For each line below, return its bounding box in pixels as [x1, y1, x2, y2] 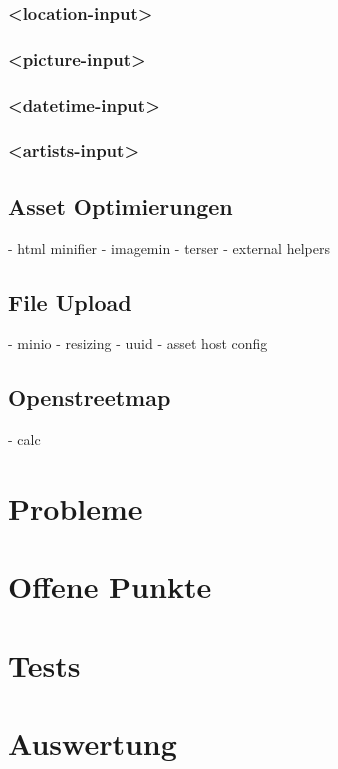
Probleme [8, 487, 143, 528]
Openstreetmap [8, 382, 171, 413]
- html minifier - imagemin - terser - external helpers [8, 237, 330, 258]
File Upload [8, 286, 132, 317]
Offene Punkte [8, 566, 212, 607]
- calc [8, 429, 41, 450]
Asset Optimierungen [8, 190, 233, 221]
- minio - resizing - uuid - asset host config [8, 333, 268, 354]
